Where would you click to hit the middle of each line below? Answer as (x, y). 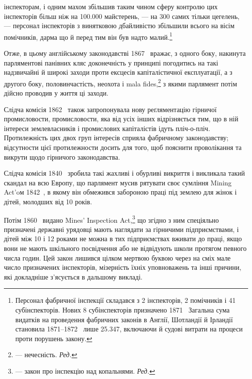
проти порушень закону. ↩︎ (54, 338)
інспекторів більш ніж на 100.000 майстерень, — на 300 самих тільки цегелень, (122, 16)
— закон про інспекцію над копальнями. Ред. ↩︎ (85, 371)
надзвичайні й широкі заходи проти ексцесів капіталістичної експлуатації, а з (118, 72)
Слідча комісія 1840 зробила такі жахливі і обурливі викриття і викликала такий (125, 173)
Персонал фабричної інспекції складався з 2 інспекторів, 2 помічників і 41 (126, 300)
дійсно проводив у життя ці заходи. (56, 93)
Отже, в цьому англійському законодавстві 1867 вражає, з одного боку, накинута (125, 53)
